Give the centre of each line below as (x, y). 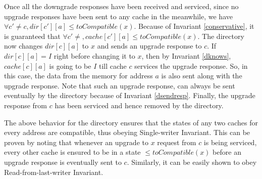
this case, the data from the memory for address (78, 76)
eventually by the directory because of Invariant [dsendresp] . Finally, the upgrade (130, 95)
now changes (23, 46)
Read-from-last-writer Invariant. (54, 172)
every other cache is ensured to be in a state (72, 152)
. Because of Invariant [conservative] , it (194, 26)
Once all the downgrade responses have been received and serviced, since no (121, 6)
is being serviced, (230, 142)
